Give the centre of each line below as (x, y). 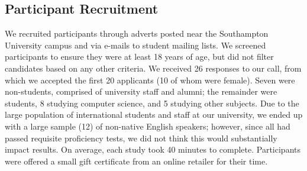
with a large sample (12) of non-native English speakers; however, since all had (148, 126)
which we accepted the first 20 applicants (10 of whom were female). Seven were (150, 80)
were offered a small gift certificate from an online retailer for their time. (136, 161)
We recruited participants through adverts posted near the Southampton (137, 33)
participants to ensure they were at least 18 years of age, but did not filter (139, 57)
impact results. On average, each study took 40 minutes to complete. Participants (153, 149)
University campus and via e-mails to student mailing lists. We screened (135, 45)
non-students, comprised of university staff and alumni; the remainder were (141, 91)
